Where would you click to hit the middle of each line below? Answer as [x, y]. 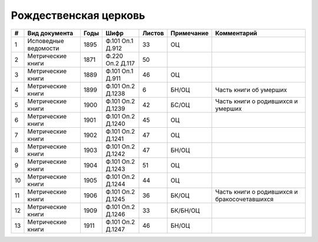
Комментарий [236, 33]
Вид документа [50, 33]
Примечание [190, 33]
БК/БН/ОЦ [185, 210]
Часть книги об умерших [251, 89]
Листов [153, 33]
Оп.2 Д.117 [120, 63]
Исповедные [46, 41]
